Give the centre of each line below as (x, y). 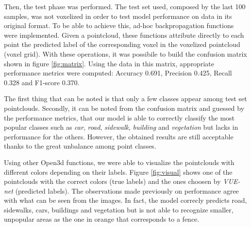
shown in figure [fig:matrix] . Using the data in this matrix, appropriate (109, 63)
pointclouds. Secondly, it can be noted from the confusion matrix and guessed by (124, 108)
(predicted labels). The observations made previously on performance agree (127, 190)
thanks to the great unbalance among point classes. (80, 146)
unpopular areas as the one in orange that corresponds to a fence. (102, 219)
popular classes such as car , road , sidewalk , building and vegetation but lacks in (121, 127)
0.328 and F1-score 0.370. (42, 82)
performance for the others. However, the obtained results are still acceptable (119, 136)
